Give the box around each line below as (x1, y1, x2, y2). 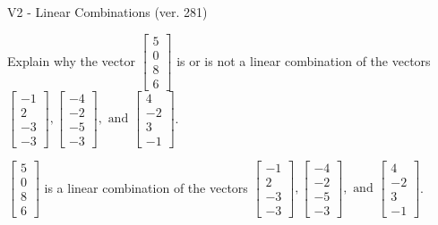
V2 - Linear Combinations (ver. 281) (7, 3, 208, 21)
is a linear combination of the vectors (44, 178, 248, 196)
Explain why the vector (7, 51, 135, 70)
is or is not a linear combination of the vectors (176, 51, 431, 70)
